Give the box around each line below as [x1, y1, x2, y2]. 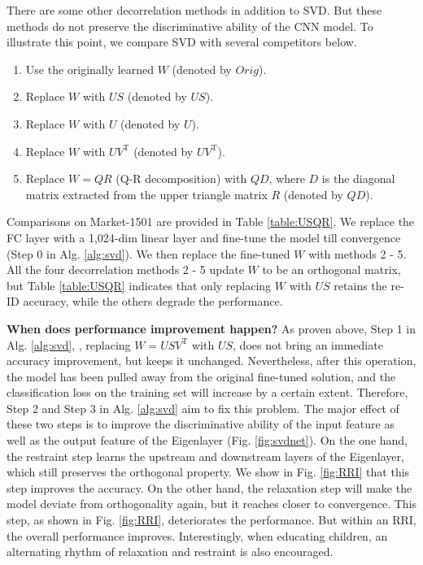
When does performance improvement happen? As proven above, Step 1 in [7, 319, 416, 337]
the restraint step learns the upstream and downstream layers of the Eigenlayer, [7, 447, 404, 464]
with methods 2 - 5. [308, 245, 407, 262]
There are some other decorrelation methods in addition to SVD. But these [7, 2, 382, 18]
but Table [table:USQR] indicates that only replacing [7, 276, 272, 293]
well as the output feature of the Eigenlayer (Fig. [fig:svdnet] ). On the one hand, [7, 432, 408, 449]
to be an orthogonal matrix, [262, 261, 401, 278]
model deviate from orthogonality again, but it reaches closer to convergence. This [7, 495, 417, 512]
